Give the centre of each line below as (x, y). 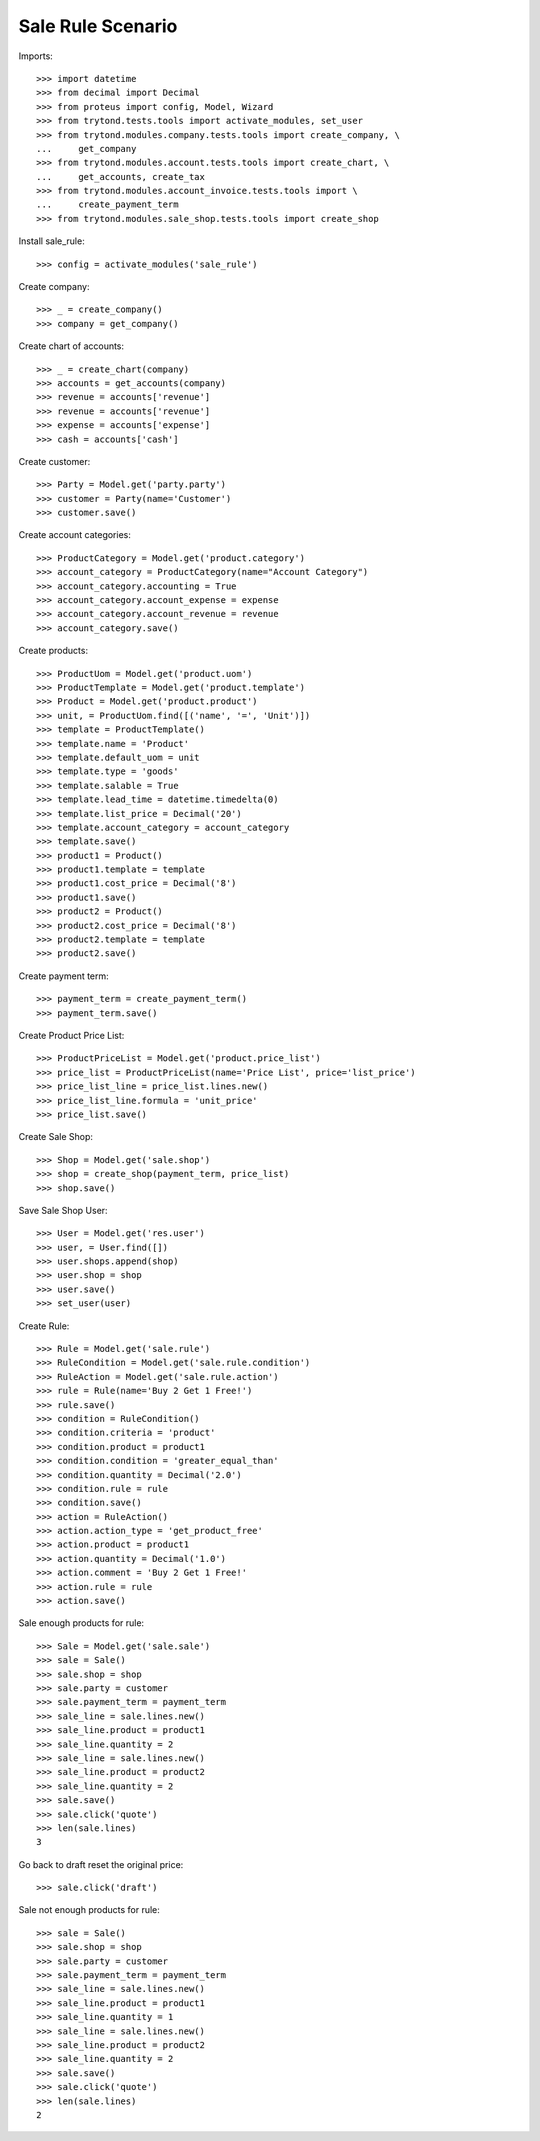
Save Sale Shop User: (63, 1210)
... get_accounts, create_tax (120, 176)
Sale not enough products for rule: (89, 1910)
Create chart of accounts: (71, 346)
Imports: (36, 56)
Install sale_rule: (51, 241)
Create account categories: (75, 535)
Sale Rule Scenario (98, 26)
